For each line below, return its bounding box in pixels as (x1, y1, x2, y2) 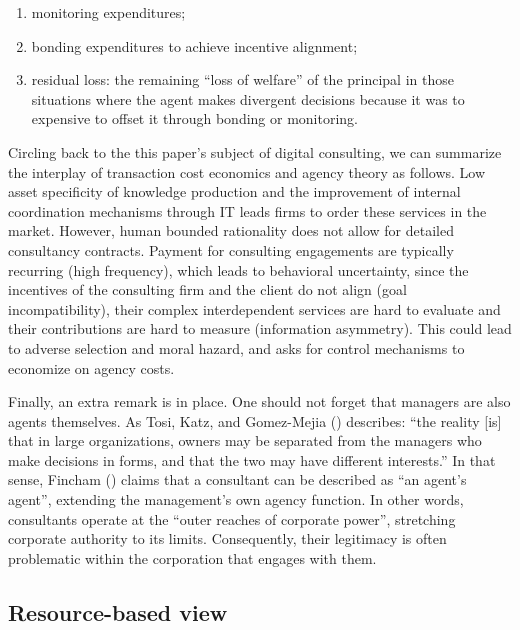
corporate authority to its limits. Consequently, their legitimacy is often (8, 528, 447, 549)
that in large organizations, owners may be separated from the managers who (8, 430, 482, 451)
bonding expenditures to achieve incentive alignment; (31, 35, 358, 56)
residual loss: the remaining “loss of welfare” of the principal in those (31, 69, 454, 90)
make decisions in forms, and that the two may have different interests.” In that (8, 449, 496, 470)
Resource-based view (8, 596, 228, 627)
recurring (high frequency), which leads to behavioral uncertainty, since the (8, 259, 469, 280)
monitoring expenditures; (31, 2, 186, 22)
